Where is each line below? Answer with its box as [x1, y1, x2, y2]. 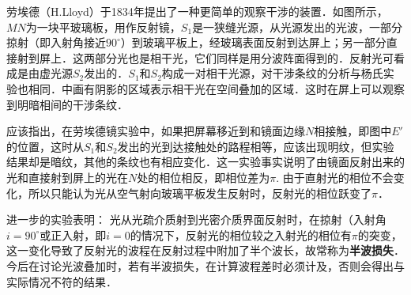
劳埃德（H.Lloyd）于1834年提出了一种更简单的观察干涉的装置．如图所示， [6, 3, 388, 19]
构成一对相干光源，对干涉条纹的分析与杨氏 [161, 65, 383, 81]
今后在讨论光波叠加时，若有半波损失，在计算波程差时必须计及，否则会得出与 [6, 257, 405, 274]
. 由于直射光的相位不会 [276, 168, 394, 185]
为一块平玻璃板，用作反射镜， [25, 18, 181, 35]
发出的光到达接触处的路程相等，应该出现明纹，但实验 [117, 138, 394, 154]
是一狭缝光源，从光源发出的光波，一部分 [192, 18, 403, 35]
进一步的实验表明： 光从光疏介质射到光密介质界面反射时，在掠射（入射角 [6, 211, 386, 228]
